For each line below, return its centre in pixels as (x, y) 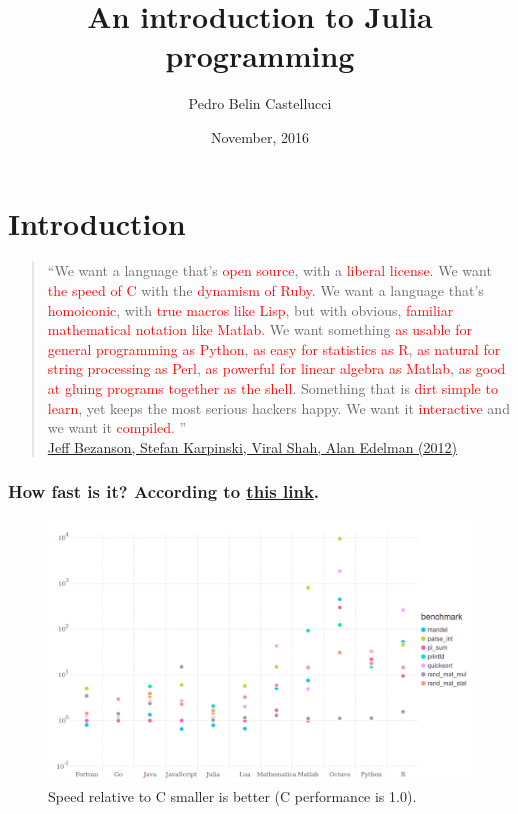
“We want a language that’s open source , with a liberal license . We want (269, 270)
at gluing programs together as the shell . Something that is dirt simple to (272, 388)
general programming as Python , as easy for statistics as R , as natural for (274, 348)
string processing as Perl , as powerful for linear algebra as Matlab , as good (276, 368)
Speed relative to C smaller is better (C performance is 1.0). (232, 795)
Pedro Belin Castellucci (260, 103)
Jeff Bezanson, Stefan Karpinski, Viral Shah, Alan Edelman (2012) (252, 446)
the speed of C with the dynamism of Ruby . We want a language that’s (265, 290)
